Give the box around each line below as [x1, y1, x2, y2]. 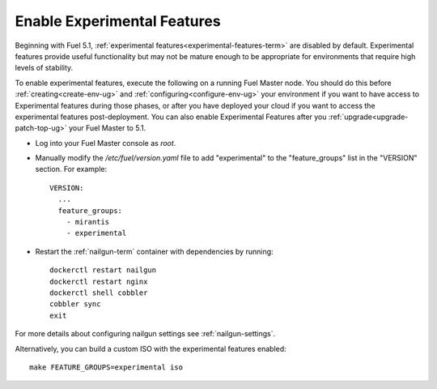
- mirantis [66, 217, 110, 227]
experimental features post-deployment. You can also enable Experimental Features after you [15, 112, 327, 122]
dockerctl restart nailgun [49, 266, 157, 275]
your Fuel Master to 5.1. [69, 123, 146, 133]
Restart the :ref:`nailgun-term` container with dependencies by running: [35, 246, 274, 256]
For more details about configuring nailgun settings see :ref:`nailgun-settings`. [15, 329, 276, 339]
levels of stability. [15, 63, 74, 73]
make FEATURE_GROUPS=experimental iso [29, 362, 184, 372]
